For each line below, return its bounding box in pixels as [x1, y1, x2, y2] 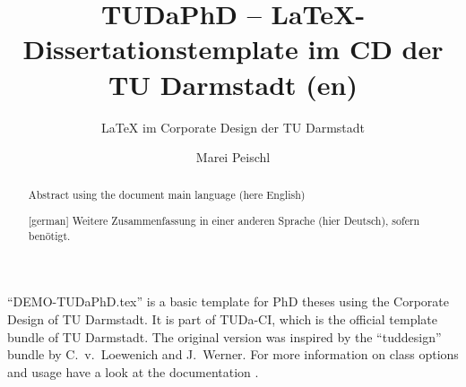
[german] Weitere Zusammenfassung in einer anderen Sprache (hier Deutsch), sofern [28, 213, 420, 228]
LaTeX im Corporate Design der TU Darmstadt [100, 117, 366, 136]
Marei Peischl [195, 148, 271, 167]
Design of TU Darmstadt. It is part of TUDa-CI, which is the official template [7, 309, 438, 328]
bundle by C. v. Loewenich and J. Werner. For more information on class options [7, 345, 459, 364]
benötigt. [28, 228, 71, 243]
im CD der [307, 30, 444, 67]
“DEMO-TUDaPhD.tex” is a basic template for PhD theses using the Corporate [7, 292, 450, 311]
